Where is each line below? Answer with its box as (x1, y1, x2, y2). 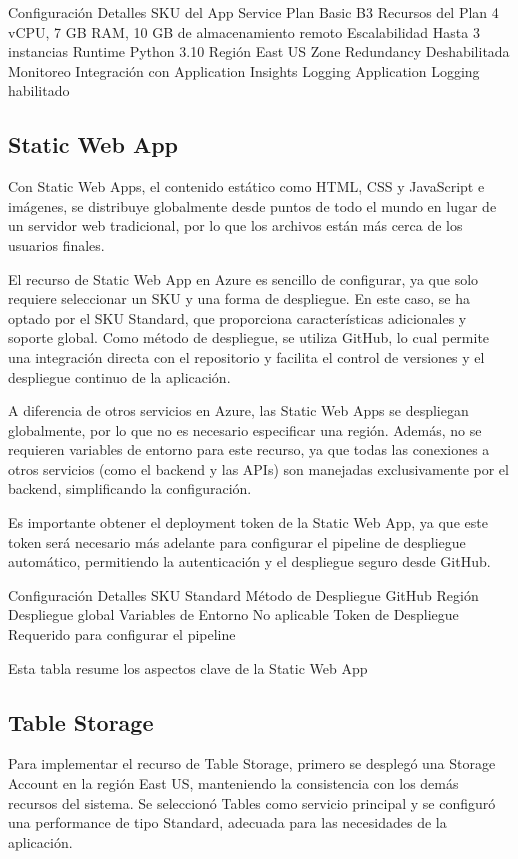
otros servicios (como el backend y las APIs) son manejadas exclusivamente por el (8, 458, 509, 479)
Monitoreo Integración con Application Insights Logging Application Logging (8, 60, 480, 81)
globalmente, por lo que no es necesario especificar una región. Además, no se (8, 419, 482, 440)
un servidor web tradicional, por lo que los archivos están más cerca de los (8, 215, 463, 236)
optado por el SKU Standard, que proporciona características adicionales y (8, 307, 467, 328)
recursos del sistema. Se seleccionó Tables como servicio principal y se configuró (8, 792, 496, 813)
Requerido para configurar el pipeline (8, 624, 236, 645)
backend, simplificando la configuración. (8, 478, 252, 499)
